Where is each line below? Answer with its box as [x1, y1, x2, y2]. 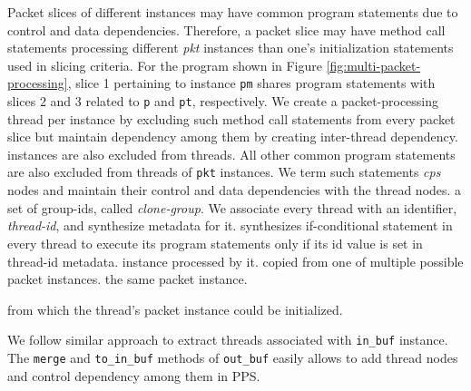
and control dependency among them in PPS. [7, 366, 260, 385]
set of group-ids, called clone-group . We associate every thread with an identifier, [7, 198, 457, 217]
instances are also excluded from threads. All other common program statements [7, 144, 456, 163]
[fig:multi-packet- [326, 55, 421, 74]
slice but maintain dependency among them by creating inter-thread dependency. [7, 127, 458, 146]
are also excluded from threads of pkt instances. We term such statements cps [7, 162, 441, 181]
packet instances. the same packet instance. [7, 269, 248, 288]
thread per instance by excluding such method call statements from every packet [7, 109, 456, 128]
